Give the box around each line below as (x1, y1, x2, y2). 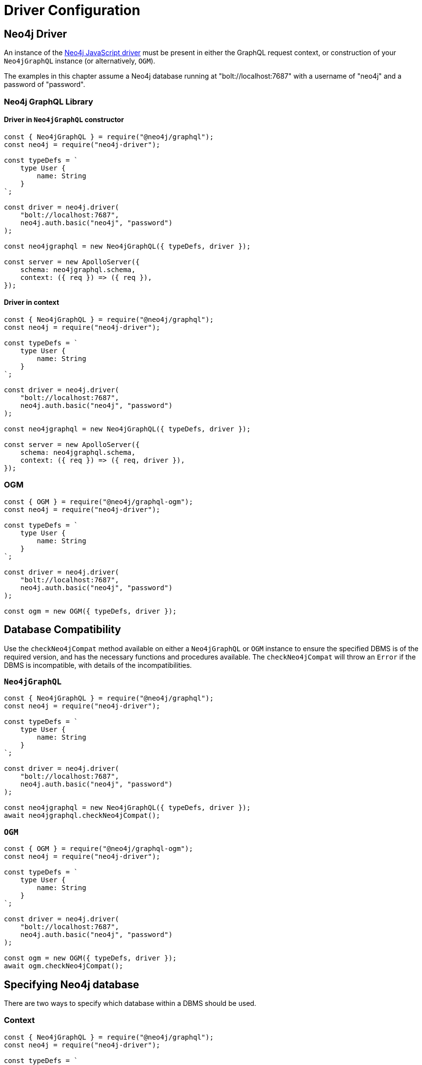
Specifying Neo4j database (4, 978, 140, 991)
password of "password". (4, 80, 85, 89)
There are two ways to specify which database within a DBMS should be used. (4, 999, 257, 1007)
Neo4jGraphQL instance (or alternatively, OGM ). (4, 57, 156, 65)
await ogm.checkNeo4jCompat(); (4, 962, 123, 970)
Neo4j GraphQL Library (4, 96, 93, 106)
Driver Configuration (4, 2, 141, 19)
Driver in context (4, 298, 60, 307)
